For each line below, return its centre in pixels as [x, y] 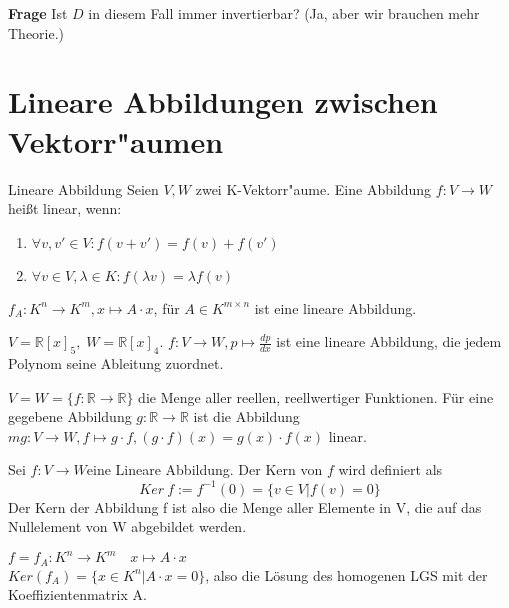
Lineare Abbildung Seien [83, 188]
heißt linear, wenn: [65, 208]
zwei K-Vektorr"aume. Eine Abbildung [313, 188]
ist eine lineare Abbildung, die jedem [389, 341]
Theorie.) [36, 32]
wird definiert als [390, 469]
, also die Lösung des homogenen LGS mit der [346, 574]
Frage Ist [38, 13]
